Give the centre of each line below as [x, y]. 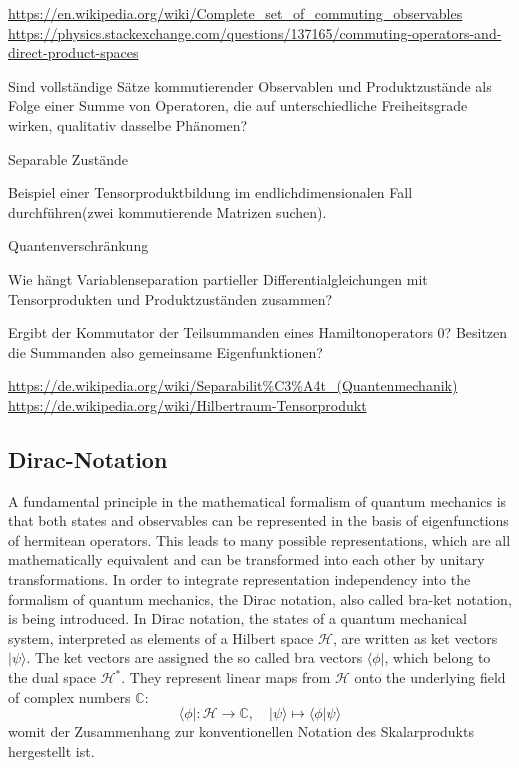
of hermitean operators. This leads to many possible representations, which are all [259, 539]
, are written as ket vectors [415, 637]
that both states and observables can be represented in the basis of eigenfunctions [258, 520]
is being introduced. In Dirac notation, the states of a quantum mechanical [238, 618]
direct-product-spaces [73, 52]
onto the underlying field [430, 677]
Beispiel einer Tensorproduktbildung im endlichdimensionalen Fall [210, 192]
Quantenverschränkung [78, 245]
